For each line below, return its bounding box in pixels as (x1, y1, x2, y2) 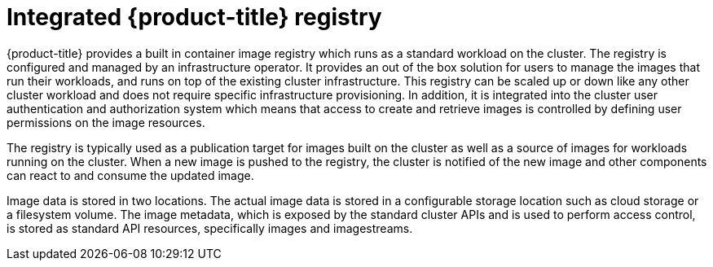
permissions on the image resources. (7, 115, 205, 129)
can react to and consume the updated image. (7, 168, 254, 182)
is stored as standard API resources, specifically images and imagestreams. (7, 221, 413, 235)
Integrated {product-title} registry (7, 3, 382, 31)
